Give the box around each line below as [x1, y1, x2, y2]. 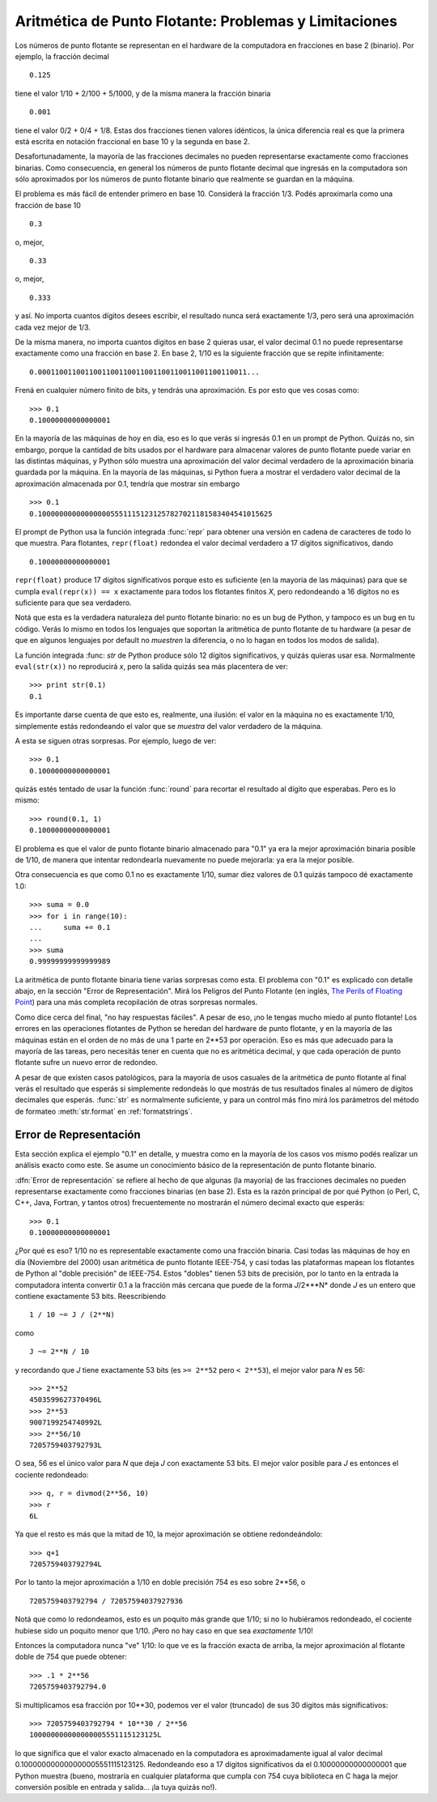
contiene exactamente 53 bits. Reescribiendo [15, 1292, 166, 1301]
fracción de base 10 [15, 200, 81, 210]
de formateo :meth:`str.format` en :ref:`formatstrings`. [15, 1106, 193, 1116]
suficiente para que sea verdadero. [15, 598, 133, 607]
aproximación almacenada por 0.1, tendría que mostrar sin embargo [15, 479, 240, 488]
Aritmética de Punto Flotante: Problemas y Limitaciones [15, 12, 398, 30]
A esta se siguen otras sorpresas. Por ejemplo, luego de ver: [15, 735, 217, 745]
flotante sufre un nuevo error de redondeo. [15, 1058, 158, 1067]
